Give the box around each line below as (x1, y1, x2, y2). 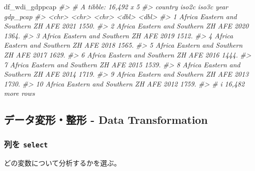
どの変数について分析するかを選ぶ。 (4, 157, 121, 168)
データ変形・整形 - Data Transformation (4, 112, 208, 127)
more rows (4, 88, 35, 98)
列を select (4, 138, 48, 150)
